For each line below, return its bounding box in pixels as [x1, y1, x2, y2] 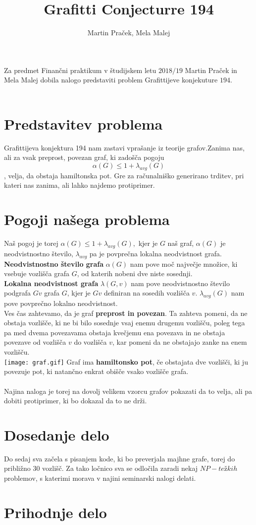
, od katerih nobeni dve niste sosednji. [77, 268, 193, 279]
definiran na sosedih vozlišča [103, 288, 190, 298]
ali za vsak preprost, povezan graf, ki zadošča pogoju [4, 152, 164, 162]
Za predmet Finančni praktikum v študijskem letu [4, 65, 156, 75]
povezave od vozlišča [4, 337, 66, 347]
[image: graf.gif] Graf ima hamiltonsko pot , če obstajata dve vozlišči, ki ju [4, 356, 248, 367]
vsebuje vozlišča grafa [4, 268, 70, 279]
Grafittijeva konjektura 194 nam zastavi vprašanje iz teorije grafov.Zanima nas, [4, 142, 245, 152]
